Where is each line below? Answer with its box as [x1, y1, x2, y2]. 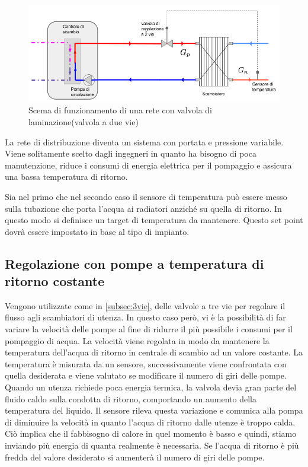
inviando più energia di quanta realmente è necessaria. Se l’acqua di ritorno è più [5, 439, 299, 452]
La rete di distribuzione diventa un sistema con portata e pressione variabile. [5, 135, 284, 148]
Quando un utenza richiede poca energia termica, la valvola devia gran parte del [5, 381, 297, 393]
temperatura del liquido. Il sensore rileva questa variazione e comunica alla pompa [5, 404, 303, 417]
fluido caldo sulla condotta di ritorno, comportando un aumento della [5, 392, 256, 405]
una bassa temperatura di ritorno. [5, 170, 128, 183]
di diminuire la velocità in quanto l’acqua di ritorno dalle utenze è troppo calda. [5, 415, 296, 428]
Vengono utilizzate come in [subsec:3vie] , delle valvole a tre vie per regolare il [5, 299, 285, 312]
